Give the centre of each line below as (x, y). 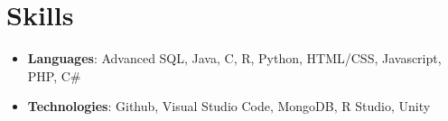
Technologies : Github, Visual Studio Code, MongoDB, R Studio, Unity (229, 106)
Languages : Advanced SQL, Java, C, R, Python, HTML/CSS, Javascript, (234, 58)
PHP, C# (54, 75)
